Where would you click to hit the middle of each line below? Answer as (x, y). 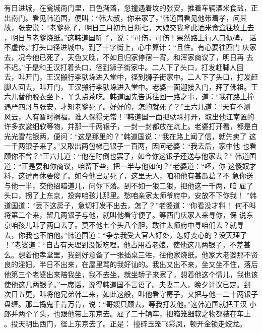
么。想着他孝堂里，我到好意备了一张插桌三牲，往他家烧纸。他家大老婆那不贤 (131, 254)
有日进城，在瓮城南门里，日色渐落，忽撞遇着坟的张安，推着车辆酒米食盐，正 (131, 8)
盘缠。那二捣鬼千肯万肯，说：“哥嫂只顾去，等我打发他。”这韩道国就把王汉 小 (130, 304)
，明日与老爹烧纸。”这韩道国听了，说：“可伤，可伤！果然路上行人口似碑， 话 (130, 37)
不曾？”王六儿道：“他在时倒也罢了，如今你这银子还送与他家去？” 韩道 (134, 155)
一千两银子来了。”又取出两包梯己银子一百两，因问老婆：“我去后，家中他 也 (127, 146)
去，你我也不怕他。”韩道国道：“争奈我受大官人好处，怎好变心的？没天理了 (126, 235)
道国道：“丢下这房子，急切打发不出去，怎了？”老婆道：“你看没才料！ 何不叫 (130, 205)
